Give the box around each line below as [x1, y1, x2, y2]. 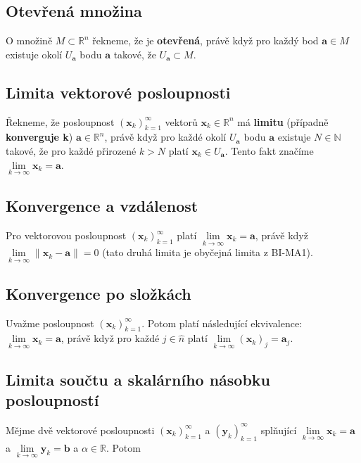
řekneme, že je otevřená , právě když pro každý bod [92, 33, 319, 48]
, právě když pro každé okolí [104, 129, 227, 144]
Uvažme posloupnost [6, 315, 94, 330]
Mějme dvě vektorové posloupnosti [6, 422, 155, 437]
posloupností [6, 389, 99, 411]
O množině [6, 33, 53, 48]
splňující [260, 422, 297, 437]
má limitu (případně [237, 114, 329, 129]
